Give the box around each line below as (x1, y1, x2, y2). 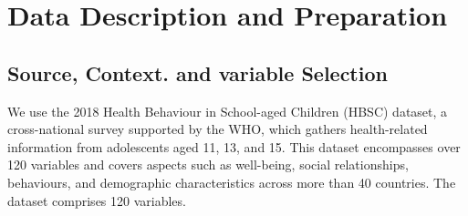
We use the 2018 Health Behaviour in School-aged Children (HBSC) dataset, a (7, 101, 448, 120)
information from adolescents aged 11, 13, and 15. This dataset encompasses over (7, 137, 461, 156)
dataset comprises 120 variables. (7, 190, 186, 210)
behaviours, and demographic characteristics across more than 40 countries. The (7, 172, 456, 191)
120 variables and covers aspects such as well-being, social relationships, (7, 155, 409, 174)
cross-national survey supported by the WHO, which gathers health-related (7, 119, 428, 139)
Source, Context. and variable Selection (7, 58, 388, 87)
